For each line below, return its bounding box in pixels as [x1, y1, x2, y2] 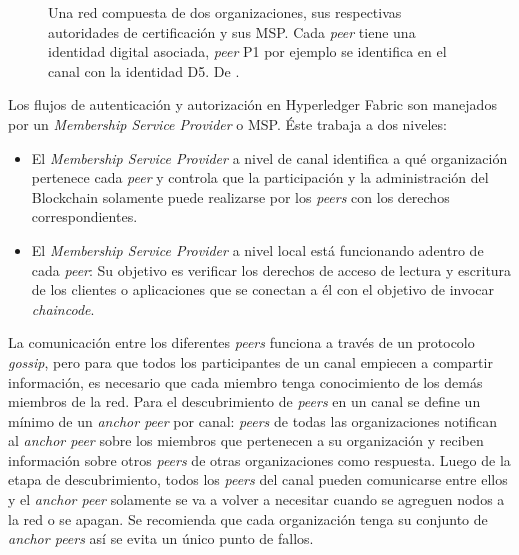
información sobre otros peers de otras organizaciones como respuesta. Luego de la [8, 449, 511, 470]
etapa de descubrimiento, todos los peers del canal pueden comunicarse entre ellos [8, 469, 508, 490]
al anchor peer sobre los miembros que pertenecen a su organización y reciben [8, 430, 484, 451]
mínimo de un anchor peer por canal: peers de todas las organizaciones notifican [8, 410, 498, 431]
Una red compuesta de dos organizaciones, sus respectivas [48, 2, 402, 22]
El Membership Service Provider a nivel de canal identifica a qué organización [31, 147, 508, 168]
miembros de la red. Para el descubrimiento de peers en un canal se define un [8, 391, 481, 412]
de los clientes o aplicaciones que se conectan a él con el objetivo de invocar [31, 279, 495, 300]
